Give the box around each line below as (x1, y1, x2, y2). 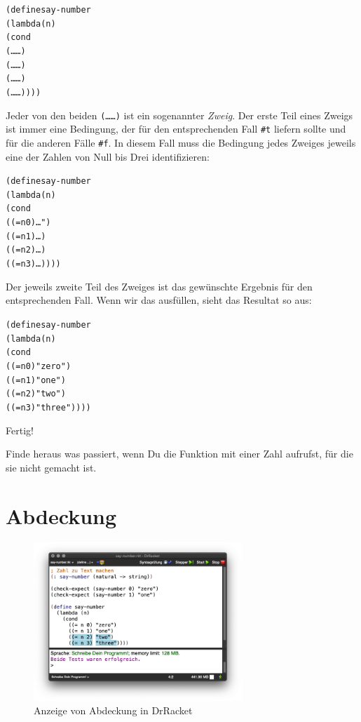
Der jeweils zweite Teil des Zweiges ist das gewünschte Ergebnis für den (6, 279, 313, 293)
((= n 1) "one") (6, 375, 66, 385)
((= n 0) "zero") (6, 361, 71, 371)
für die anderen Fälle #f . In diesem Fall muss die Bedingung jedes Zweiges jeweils (6, 135, 356, 149)
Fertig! (6, 422, 34, 437)
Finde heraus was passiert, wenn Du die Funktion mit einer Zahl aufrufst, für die (6, 446, 353, 461)
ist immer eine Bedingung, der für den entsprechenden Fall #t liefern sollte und (6, 121, 346, 136)
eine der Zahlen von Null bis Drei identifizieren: (6, 149, 210, 163)
